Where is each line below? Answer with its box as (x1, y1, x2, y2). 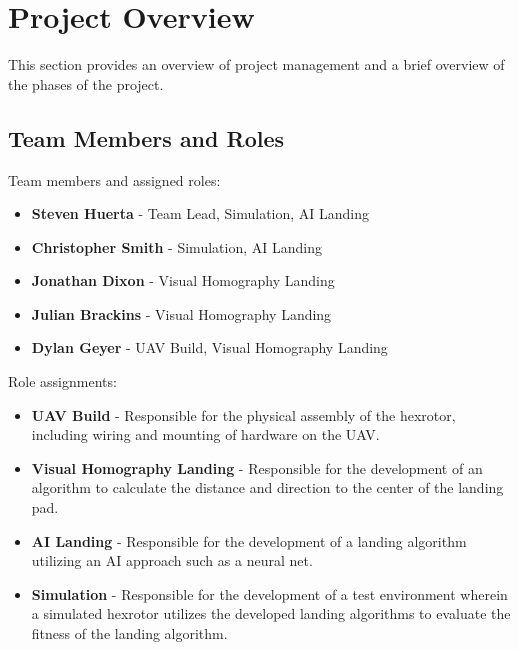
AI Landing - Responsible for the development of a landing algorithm (31, 530, 467, 551)
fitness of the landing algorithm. (31, 623, 228, 644)
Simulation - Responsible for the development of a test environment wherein (31, 583, 508, 604)
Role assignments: (8, 371, 117, 392)
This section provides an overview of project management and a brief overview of (8, 54, 505, 75)
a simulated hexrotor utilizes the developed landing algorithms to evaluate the (31, 603, 511, 624)
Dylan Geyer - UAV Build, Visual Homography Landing (31, 337, 388, 358)
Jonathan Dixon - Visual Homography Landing (31, 270, 335, 291)
